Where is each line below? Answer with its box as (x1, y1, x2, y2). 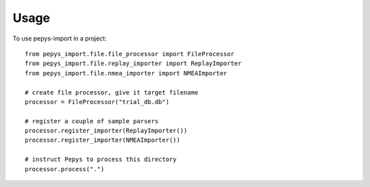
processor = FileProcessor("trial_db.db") (25, 98, 170, 105)
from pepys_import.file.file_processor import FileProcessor (25, 50, 234, 58)
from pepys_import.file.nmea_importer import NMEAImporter (25, 69, 227, 77)
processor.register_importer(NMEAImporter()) (25, 136, 181, 144)
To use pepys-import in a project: (12, 34, 107, 42)
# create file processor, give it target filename (25, 88, 199, 96)
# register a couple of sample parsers (25, 117, 159, 125)
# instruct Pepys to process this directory (25, 155, 177, 164)
